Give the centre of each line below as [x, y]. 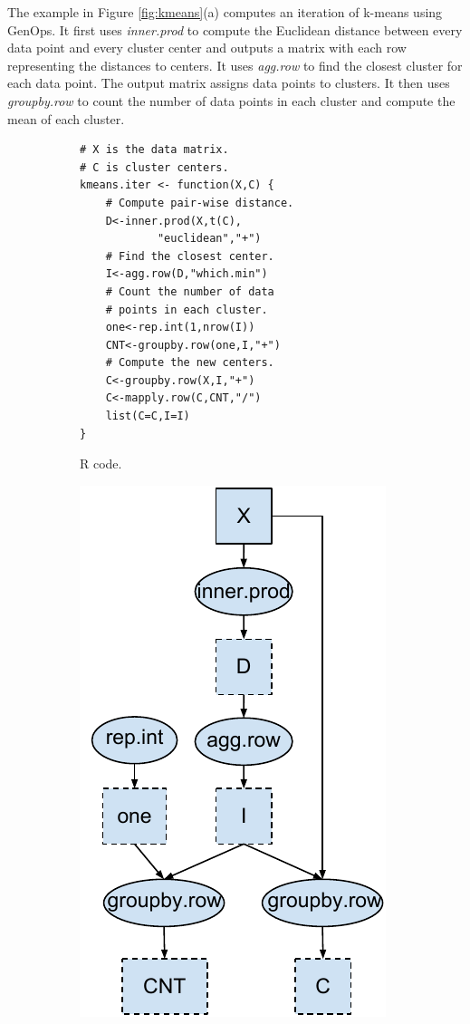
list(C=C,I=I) [148, 416]
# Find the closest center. [190, 256]
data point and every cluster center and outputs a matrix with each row [207, 48]
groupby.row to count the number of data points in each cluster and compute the [231, 100]
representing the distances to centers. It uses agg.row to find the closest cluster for [235, 65]
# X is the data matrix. [154, 150]
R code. [101, 464]
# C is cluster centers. [154, 167]
